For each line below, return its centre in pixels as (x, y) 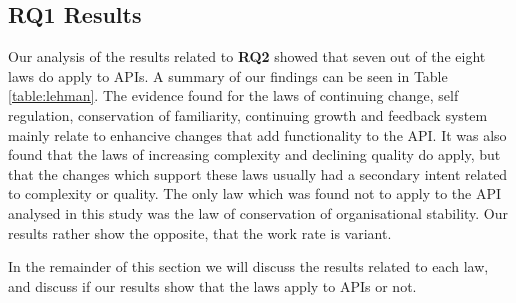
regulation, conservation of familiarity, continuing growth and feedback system (248, 114)
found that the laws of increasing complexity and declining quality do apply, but (254, 154)
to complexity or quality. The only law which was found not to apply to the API (255, 193)
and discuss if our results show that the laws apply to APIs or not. (212, 285)
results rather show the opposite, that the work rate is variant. (200, 232)
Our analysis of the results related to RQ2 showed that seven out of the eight (247, 56)
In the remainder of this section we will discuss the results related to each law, (248, 266)
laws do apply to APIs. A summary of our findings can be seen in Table (228, 75)
